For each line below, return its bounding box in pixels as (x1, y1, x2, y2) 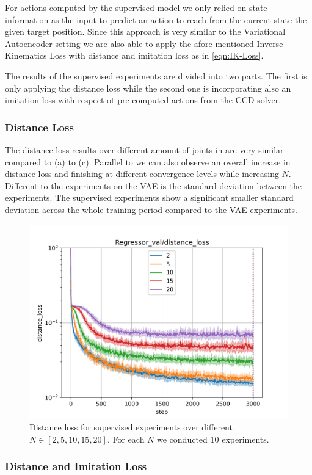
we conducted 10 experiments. (157, 432, 269, 445)
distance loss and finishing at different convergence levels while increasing (5, 167, 279, 180)
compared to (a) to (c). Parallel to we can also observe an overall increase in (5, 155, 291, 168)
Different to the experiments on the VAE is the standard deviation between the (5, 179, 302, 192)
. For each (107, 432, 145, 445)
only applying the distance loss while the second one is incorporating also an (5, 81, 291, 94)
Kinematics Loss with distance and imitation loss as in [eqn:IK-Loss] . (5, 49, 264, 62)
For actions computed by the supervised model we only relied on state (5, 1, 267, 13)
